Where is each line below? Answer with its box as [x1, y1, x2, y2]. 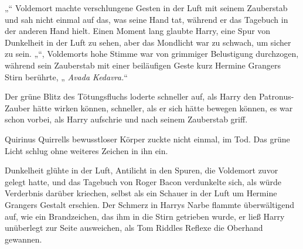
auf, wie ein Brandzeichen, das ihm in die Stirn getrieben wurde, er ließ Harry [5, 210, 285, 222]
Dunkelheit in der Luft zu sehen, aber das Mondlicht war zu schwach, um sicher [5, 36, 291, 48]
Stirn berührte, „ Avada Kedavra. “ [5, 70, 128, 83]
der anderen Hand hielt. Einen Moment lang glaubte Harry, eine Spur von [5, 25, 271, 37]
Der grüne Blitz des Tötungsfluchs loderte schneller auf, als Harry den [5, 90, 257, 103]
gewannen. [5, 233, 42, 245]
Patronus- [258, 90, 294, 103]
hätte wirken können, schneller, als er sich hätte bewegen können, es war [32, 101, 293, 114]
